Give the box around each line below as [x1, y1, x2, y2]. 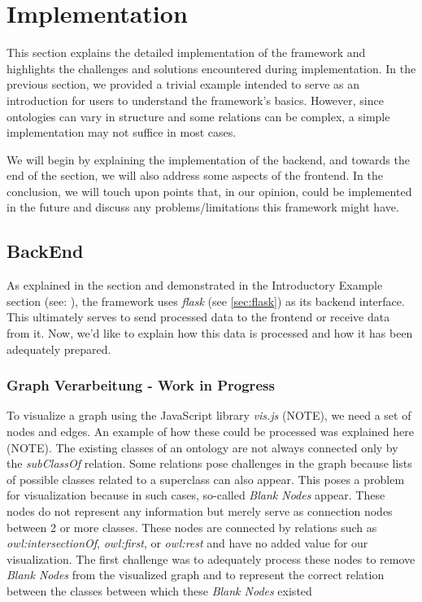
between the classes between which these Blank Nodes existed [7, 582, 312, 599]
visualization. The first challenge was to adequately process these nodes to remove [7, 550, 415, 567]
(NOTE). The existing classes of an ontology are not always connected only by [7, 438, 398, 456]
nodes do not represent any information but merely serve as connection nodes [7, 503, 393, 520]
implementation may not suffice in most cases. [7, 124, 237, 141]
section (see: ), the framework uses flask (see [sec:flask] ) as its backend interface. [7, 292, 405, 309]
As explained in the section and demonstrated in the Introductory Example [7, 277, 383, 294]
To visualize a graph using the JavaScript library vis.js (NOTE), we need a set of [7, 407, 411, 424]
